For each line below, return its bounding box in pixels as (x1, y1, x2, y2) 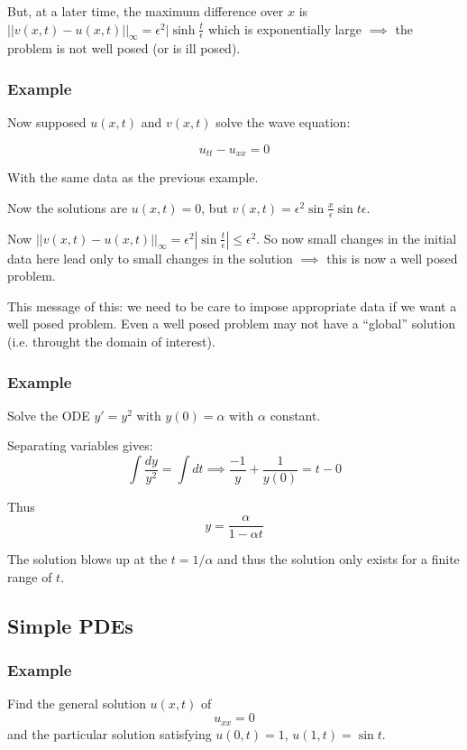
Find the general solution (7, 694, 146, 713)
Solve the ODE (7, 405, 90, 424)
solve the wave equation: (215, 113, 351, 132)
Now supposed (7, 113, 87, 132)
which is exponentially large (207, 19, 362, 38)
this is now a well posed (326, 248, 458, 267)
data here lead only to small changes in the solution (7, 248, 293, 267)
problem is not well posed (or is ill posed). (7, 39, 241, 58)
